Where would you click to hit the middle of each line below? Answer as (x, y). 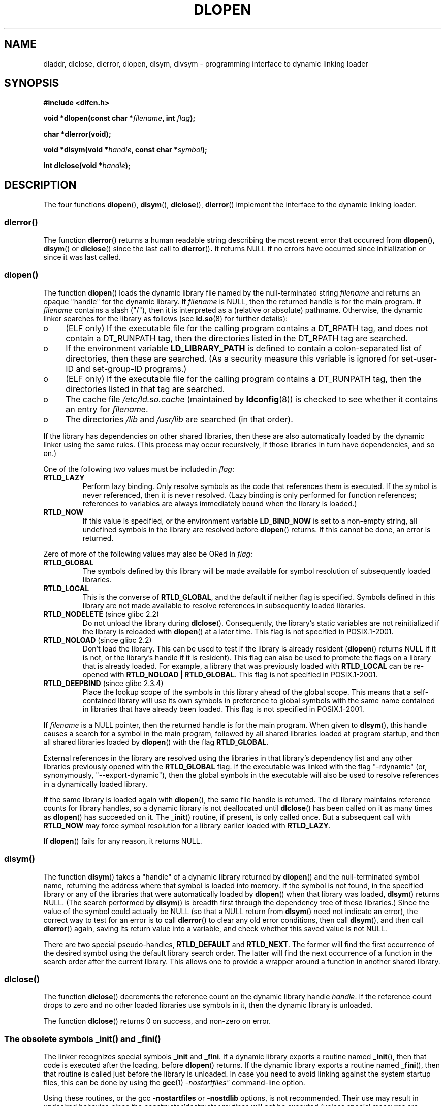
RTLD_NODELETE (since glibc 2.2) (101, 614)
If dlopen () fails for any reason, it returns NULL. (123, 841)
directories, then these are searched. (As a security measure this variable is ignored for (232, 358)
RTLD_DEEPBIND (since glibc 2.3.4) (103, 683)
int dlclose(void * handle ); (87, 166)
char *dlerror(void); (77, 134)
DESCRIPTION (40, 185)
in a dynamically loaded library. (96, 784)
